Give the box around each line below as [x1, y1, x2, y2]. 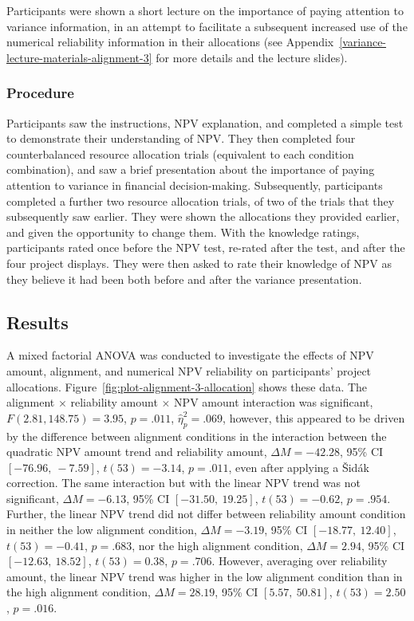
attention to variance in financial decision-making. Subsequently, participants [6, 176, 383, 193]
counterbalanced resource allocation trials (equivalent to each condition [6, 145, 354, 162]
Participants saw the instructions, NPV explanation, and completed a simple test [6, 114, 404, 131]
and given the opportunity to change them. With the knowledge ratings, [6, 223, 360, 240]
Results [6, 309, 69, 334]
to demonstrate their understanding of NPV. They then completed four [6, 130, 356, 147]
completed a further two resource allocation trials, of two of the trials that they [6, 192, 395, 209]
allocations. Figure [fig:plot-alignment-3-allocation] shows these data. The [6, 378, 368, 395]
